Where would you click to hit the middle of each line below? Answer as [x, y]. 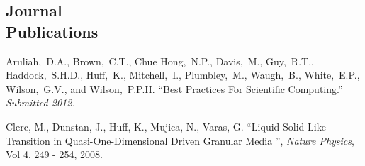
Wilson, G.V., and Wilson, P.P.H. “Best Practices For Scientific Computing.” [174, 88]
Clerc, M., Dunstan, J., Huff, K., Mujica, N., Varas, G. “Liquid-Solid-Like [166, 126]
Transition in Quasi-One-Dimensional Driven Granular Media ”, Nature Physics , [180, 140]
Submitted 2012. [40, 103]
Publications [52, 31]
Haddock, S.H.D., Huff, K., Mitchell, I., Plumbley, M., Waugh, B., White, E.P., [183, 75]
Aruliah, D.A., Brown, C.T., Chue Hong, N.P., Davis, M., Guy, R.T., [160, 61]
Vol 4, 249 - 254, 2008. [54, 154]
